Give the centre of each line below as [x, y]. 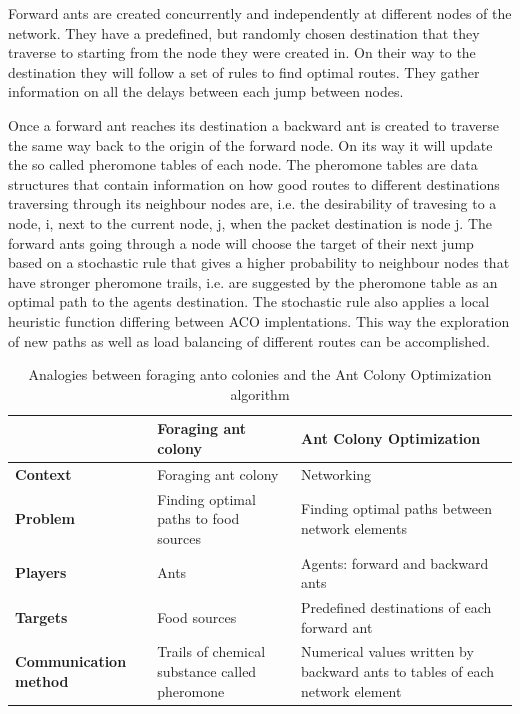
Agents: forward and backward [395, 562]
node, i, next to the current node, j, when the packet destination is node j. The [250, 222]
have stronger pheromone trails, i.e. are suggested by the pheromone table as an [253, 281]
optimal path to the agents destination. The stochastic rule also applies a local [249, 301]
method [42, 680]
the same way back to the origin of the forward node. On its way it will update [250, 144]
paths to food [198, 518]
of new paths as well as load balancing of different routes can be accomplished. [249, 340]
